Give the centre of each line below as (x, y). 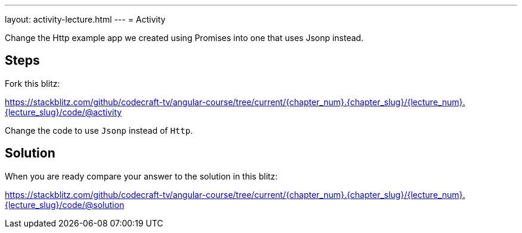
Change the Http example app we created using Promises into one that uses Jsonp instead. (184, 38)
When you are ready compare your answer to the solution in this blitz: (141, 176)
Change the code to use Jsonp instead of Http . (99, 130)
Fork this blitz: (32, 83)
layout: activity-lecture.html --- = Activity (85, 19)
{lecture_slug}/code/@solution (65, 204)
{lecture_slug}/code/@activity (63, 112)
